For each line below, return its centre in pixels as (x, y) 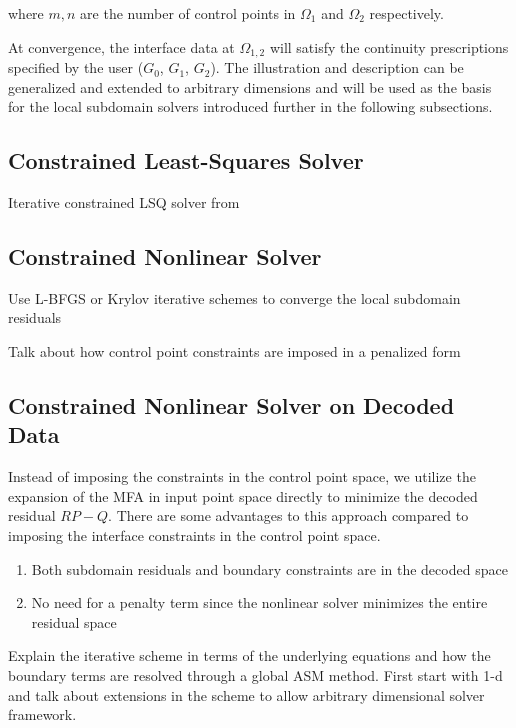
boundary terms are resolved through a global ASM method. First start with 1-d (255, 674)
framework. (42, 714)
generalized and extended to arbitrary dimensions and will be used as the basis (250, 86)
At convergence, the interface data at (121, 46)
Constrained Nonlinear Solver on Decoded (231, 405)
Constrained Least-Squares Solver (186, 160)
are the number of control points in (188, 13)
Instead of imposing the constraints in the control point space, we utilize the (242, 476)
